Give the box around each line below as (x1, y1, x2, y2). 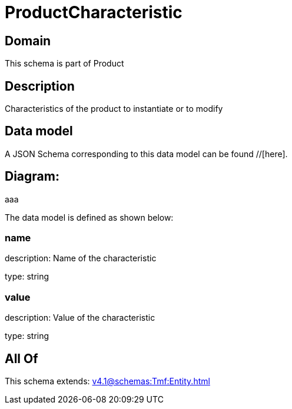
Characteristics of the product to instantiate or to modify (5, 104, 223, 114)
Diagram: (5, 169, 59, 184)
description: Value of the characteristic (5, 312, 155, 323)
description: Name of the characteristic (5, 253, 157, 264)
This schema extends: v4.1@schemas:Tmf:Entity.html (5, 376, 210, 387)
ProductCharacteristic (5, 2, 182, 22)
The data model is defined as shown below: (5, 212, 174, 222)
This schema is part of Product (5, 58, 124, 69)
